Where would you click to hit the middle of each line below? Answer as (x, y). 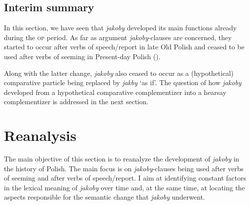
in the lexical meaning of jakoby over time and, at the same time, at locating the (125, 187)
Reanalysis (40, 135)
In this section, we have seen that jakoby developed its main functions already (120, 28)
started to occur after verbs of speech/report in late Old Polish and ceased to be (124, 47)
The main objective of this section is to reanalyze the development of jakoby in (122, 159)
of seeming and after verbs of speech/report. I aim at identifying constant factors (125, 178)
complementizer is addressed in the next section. (76, 102)
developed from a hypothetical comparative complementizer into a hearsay (115, 92)
